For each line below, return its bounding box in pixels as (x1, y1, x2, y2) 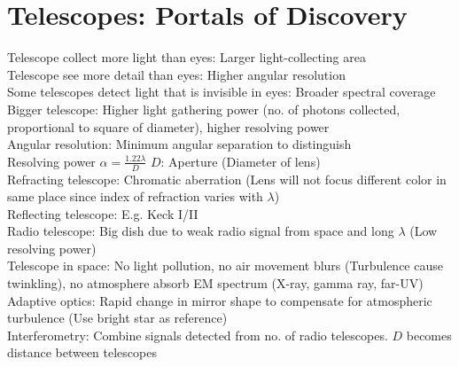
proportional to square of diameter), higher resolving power (7, 117, 330, 136)
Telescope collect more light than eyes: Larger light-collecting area (7, 48, 366, 66)
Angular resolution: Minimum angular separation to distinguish (7, 135, 352, 153)
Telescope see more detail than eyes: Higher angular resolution (7, 65, 346, 83)
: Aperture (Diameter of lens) (160, 152, 321, 170)
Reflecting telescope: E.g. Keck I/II (7, 204, 198, 223)
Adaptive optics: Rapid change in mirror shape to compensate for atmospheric (7, 291, 432, 309)
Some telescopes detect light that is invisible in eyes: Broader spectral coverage (7, 82, 436, 101)
